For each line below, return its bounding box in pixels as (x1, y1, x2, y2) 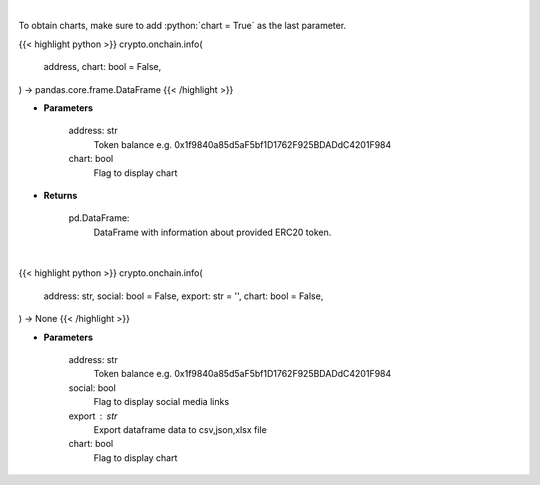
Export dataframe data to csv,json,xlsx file (93, 423, 267, 435)
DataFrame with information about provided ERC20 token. (93, 226, 332, 238)
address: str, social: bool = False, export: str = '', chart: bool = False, (43, 290, 324, 302)
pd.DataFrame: (68, 212, 130, 224)
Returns (43, 189, 78, 201)
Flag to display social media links (93, 396, 230, 408)
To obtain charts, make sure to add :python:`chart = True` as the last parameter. (18, 20, 347, 32)
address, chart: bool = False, (43, 61, 162, 73)
